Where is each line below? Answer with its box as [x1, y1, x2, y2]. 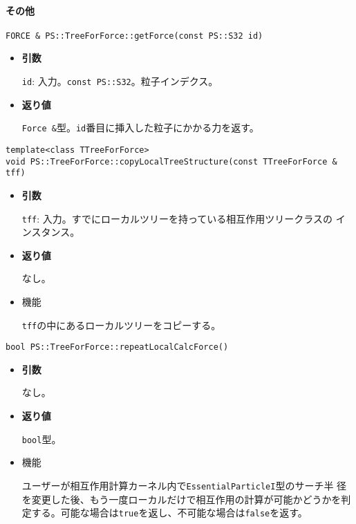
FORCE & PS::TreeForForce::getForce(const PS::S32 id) [6, 30, 263, 41]
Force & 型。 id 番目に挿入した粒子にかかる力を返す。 [21, 120, 259, 135]
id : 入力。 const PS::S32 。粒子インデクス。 [21, 74, 218, 88]
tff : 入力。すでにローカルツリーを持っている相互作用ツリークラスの [21, 211, 332, 225]
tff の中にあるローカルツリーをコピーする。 [21, 317, 221, 332]
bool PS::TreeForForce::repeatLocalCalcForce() [6, 342, 229, 353]
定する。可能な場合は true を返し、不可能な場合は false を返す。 [21, 505, 308, 520]
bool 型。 [21, 431, 62, 446]
